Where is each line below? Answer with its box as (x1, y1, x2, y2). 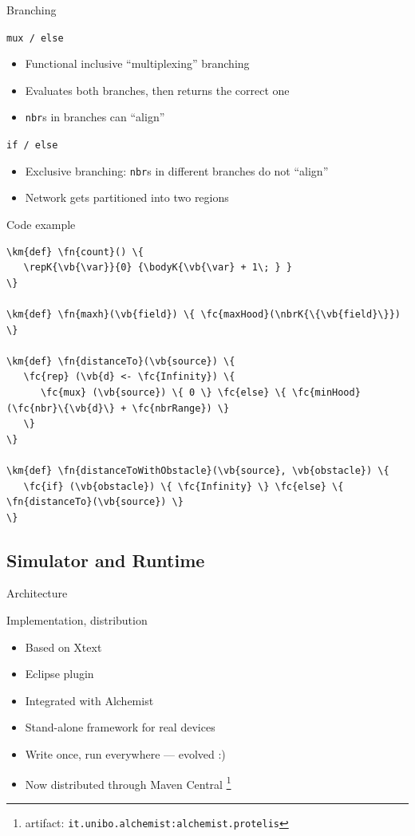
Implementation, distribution (6, 612, 148, 629)
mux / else (6, 32, 64, 44)
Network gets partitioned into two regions (25, 189, 229, 206)
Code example (6, 216, 76, 232)
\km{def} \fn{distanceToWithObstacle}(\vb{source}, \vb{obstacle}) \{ (6, 464, 389, 476)
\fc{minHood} (291, 386, 361, 398)
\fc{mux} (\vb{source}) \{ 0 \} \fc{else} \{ (40, 386, 287, 398)
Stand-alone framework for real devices (25, 719, 215, 735)
